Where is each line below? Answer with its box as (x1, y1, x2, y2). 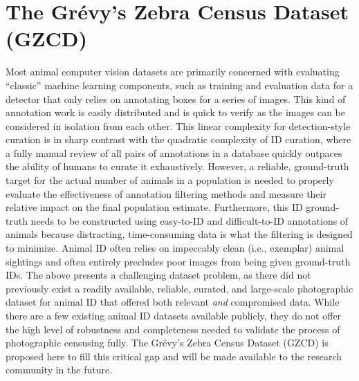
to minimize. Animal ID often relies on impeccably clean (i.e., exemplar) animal (6, 241, 344, 255)
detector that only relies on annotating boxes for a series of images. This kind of (6, 91, 346, 106)
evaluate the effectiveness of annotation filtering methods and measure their (6, 186, 326, 201)
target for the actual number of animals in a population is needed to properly (6, 173, 334, 187)
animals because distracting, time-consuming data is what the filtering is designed (6, 227, 353, 241)
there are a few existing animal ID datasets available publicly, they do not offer (6, 308, 342, 322)
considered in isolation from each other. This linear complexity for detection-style (6, 118, 351, 133)
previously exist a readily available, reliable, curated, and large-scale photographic (6, 281, 353, 295)
